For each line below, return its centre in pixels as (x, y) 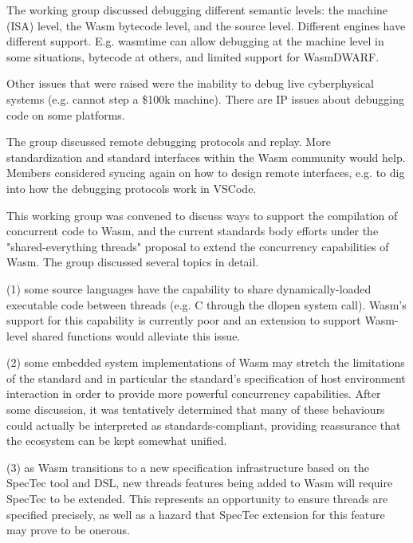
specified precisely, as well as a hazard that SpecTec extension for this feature (196, 514)
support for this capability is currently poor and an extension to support (184, 320)
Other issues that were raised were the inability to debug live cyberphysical (191, 83)
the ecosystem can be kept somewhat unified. (117, 441)
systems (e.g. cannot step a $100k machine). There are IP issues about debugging (205, 98)
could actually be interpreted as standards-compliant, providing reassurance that (204, 425)
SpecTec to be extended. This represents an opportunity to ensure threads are (197, 499)
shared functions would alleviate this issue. (136, 335)
